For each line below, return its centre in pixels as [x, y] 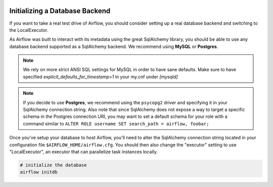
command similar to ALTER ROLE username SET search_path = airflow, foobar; [116, 123]
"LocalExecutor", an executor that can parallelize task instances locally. [83, 152]
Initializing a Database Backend [60, 11]
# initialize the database [53, 165]
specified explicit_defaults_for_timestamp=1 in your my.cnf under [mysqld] [100, 77]
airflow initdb [39, 172]
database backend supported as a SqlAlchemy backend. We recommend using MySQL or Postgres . [114, 46]
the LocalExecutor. [29, 30]
